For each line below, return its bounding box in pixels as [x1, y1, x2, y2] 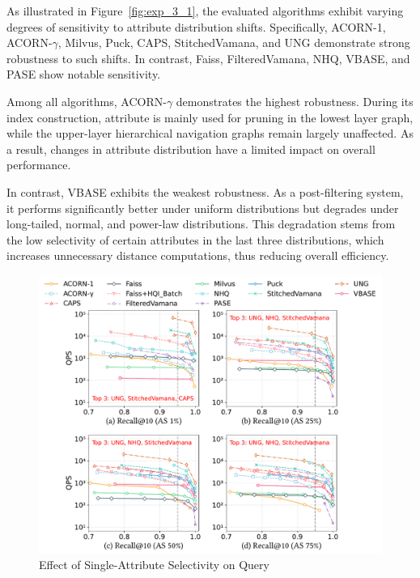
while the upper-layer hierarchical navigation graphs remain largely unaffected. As [6, 125, 414, 142]
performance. [6, 156, 71, 173]
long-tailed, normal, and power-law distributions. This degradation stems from [6, 215, 396, 232]
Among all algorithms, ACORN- [6, 92, 167, 109]
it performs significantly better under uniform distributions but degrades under [6, 199, 399, 216]
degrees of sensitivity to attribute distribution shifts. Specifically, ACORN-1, [6, 18, 386, 35]
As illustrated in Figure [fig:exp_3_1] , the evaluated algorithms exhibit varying [6, 2, 404, 19]
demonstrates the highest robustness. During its [176, 92, 414, 109]
